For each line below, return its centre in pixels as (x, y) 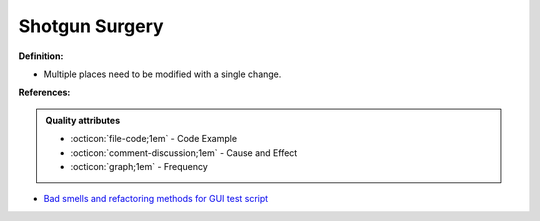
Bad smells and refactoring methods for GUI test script (156, 199)
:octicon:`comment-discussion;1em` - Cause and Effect (184, 152)
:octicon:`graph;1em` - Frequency (139, 166)
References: (44, 92)
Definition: (41, 56)
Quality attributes (82, 120)
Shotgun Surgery (91, 26)
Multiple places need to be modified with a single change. (162, 74)
